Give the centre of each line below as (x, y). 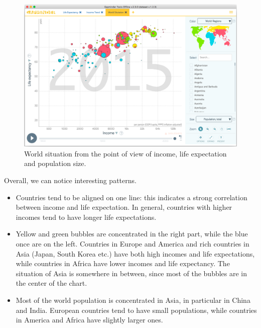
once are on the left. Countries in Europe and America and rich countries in (133, 243)
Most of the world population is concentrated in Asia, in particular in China (133, 300)
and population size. (55, 163)
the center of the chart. (51, 283)
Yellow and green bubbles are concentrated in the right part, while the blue (132, 234)
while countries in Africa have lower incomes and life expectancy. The (123, 263)
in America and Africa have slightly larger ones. (89, 320)
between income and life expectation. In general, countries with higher (124, 207)
